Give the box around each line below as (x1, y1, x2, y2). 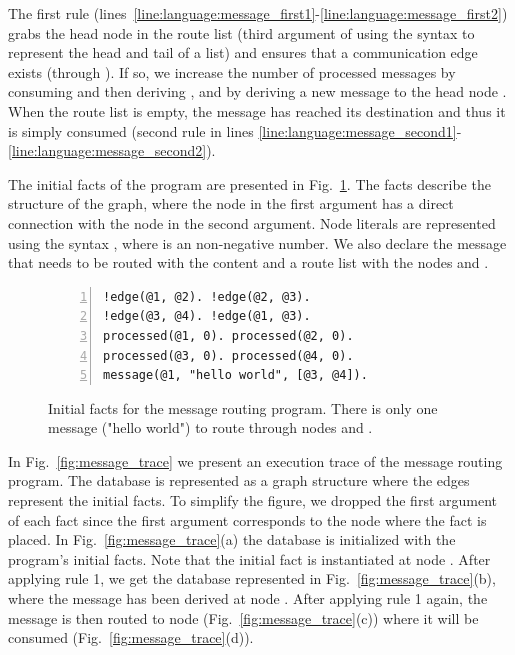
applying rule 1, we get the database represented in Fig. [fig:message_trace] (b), (8, 568, 496, 589)
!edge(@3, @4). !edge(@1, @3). (103, 309, 311, 324)
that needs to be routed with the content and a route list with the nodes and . (8, 252, 489, 273)
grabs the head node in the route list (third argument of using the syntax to (8, 22, 475, 43)
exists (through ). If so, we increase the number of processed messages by (8, 61, 456, 82)
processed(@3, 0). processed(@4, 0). (103, 348, 354, 363)
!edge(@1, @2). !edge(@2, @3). (103, 289, 311, 304)
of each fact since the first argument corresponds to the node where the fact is (8, 509, 487, 530)
